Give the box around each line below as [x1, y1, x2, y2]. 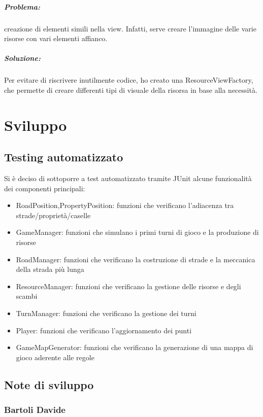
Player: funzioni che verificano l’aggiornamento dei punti [16, 325, 192, 335]
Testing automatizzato [4, 149, 123, 165]
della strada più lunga [16, 264, 84, 274]
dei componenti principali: [4, 183, 85, 193]
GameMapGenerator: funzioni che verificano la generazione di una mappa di [16, 342, 253, 353]
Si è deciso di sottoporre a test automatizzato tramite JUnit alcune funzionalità [4, 173, 252, 184]
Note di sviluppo [4, 376, 94, 392]
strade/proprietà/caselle [16, 210, 91, 220]
